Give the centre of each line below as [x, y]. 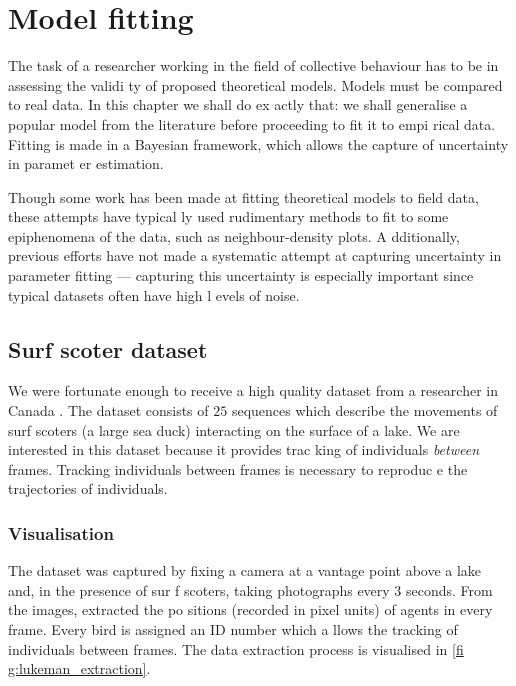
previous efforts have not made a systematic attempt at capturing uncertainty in [255, 255]
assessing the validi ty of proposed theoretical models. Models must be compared [255, 84]
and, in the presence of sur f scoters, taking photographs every [199, 589]
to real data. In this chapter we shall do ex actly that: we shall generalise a [238, 104]
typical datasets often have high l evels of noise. [154, 294]
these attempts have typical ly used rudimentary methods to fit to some [228, 216]
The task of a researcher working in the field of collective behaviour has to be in [253, 65]
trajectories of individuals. [88, 488]
